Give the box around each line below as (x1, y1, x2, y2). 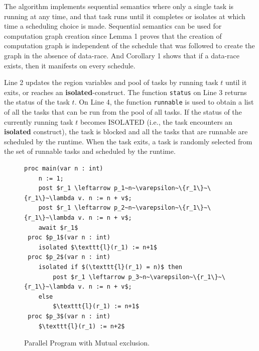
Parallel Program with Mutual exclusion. (24, 337, 150, 348)
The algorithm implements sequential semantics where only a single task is (4, 1, 234, 11)
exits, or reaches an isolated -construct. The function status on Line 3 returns (4, 86, 247, 97)
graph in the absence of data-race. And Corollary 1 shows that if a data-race (4, 50, 240, 60)
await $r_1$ (38, 224, 78, 231)
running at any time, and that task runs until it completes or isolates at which (4, 11, 245, 21)
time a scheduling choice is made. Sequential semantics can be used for (4, 21, 222, 31)
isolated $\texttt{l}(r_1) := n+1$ (38, 243, 157, 251)
